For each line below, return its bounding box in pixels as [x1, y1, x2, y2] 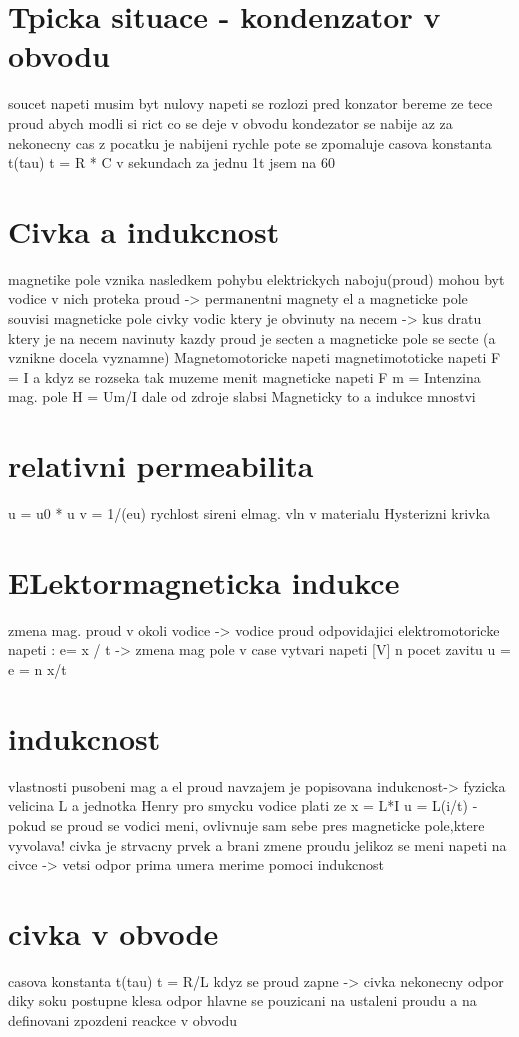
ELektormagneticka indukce [8, 561, 400, 602]
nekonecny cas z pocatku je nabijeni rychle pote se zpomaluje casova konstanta [8, 132, 492, 153]
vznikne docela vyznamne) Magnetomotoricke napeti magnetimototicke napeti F [8, 347, 501, 368]
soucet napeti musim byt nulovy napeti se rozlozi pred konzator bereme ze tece [8, 93, 493, 114]
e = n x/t [8, 659, 67, 679]
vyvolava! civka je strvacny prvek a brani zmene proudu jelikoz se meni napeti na [8, 834, 507, 855]
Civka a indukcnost [8, 210, 280, 251]
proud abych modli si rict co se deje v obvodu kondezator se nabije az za [8, 112, 453, 133]
